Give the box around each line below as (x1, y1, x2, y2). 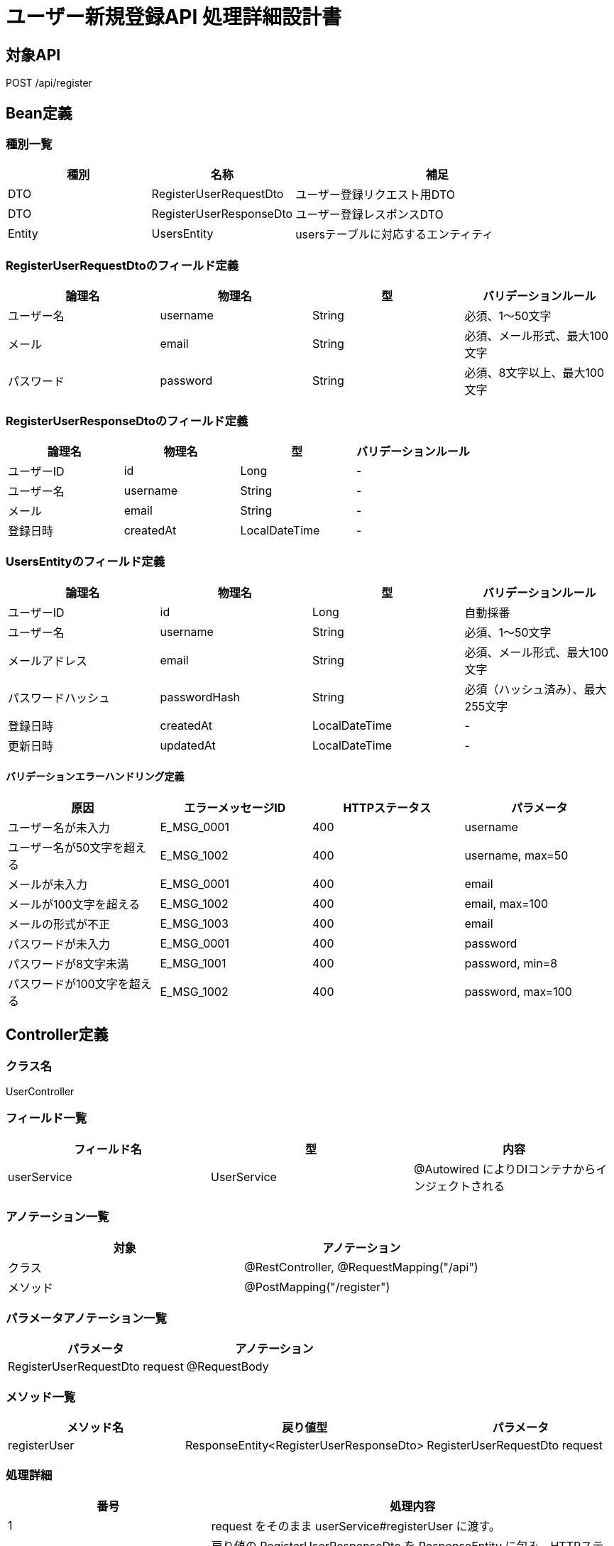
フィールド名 (74, 1141, 142, 1156)
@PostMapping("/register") (244, 1279, 390, 1294)
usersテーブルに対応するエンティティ (295, 227, 493, 242)
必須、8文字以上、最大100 (464, 366, 605, 380)
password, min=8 (464, 955, 558, 970)
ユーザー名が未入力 (8, 820, 110, 835)
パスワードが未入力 (8, 936, 111, 951)
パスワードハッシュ (8, 690, 111, 705)
